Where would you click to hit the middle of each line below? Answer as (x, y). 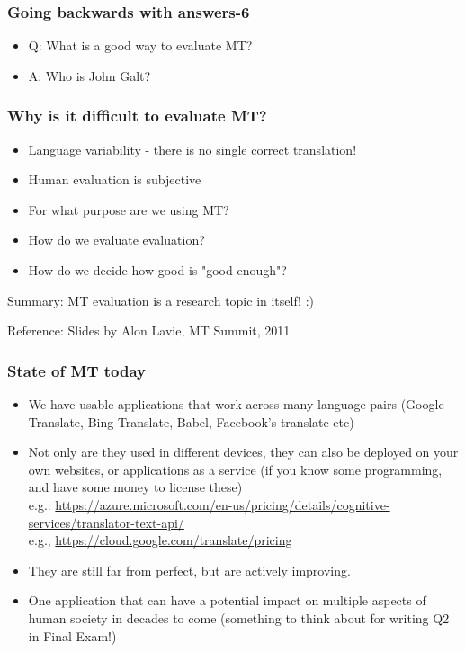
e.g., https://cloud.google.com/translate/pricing (160, 540)
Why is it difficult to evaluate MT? (137, 116)
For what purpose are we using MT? (129, 209)
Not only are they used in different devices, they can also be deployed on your (243, 452)
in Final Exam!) (72, 635)
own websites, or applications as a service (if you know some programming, (235, 469)
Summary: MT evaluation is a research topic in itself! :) (161, 300)
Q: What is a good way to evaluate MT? (140, 45)
